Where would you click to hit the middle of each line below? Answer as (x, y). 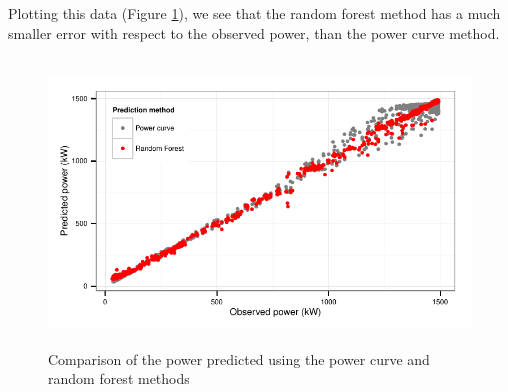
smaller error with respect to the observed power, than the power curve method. (254, 32)
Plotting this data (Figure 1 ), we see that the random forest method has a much (254, 13)
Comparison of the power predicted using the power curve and (239, 358)
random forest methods (119, 378)
